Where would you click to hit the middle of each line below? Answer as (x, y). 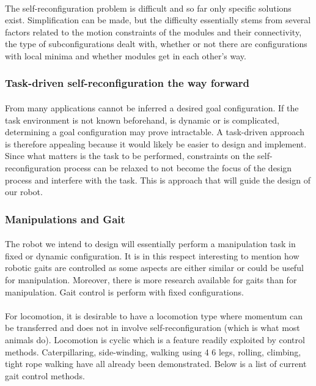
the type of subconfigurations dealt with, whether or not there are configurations (156, 44)
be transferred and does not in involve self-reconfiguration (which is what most (152, 328)
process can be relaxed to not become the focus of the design (178, 167)
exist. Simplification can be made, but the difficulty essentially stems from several (158, 20)
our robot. (24, 192)
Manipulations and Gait (65, 219)
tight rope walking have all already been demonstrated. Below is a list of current (156, 364)
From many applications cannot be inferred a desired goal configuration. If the (152, 108)
